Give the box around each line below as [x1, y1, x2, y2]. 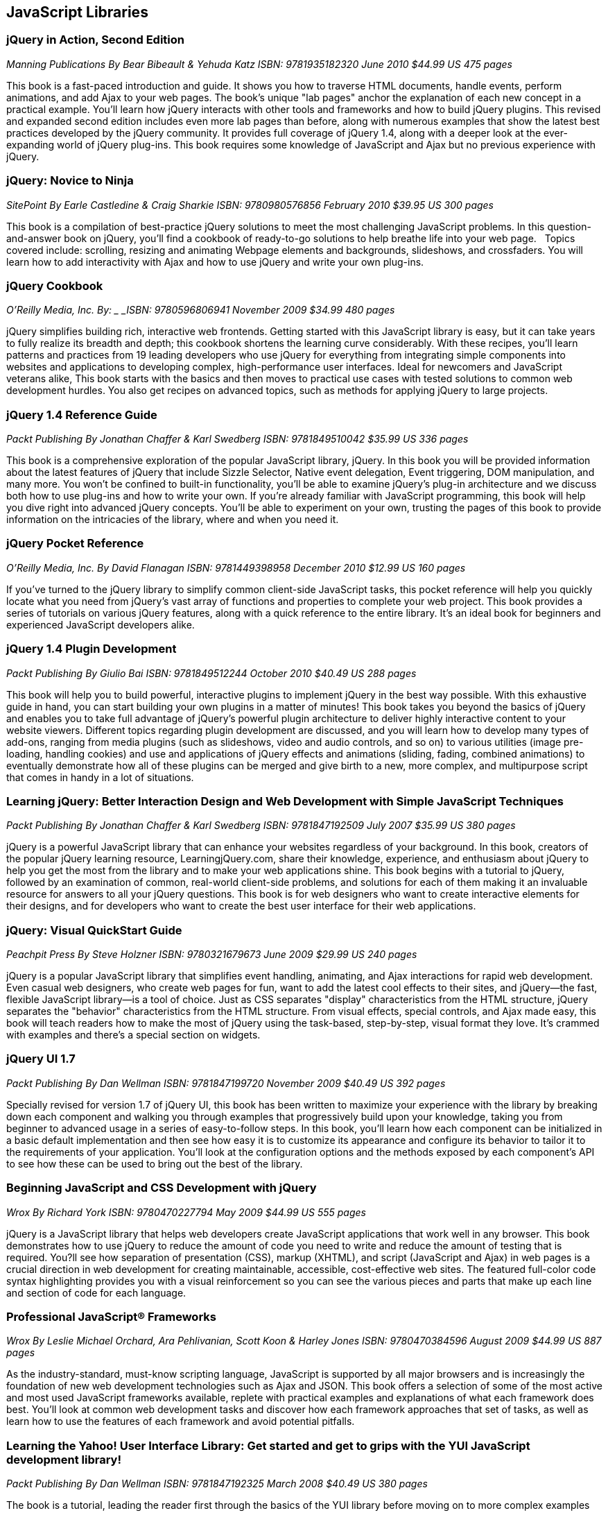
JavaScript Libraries [6, 3, 148, 21]
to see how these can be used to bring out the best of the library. [6, 1157, 303, 1170]
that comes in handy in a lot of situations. [6, 771, 194, 783]
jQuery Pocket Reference [6, 536, 144, 551]
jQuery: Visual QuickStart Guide [6, 923, 182, 937]
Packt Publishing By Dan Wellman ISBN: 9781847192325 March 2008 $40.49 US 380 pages [6, 1478, 428, 1490]
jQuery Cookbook [6, 278, 103, 293]
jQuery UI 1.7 [6, 1052, 76, 1066]
